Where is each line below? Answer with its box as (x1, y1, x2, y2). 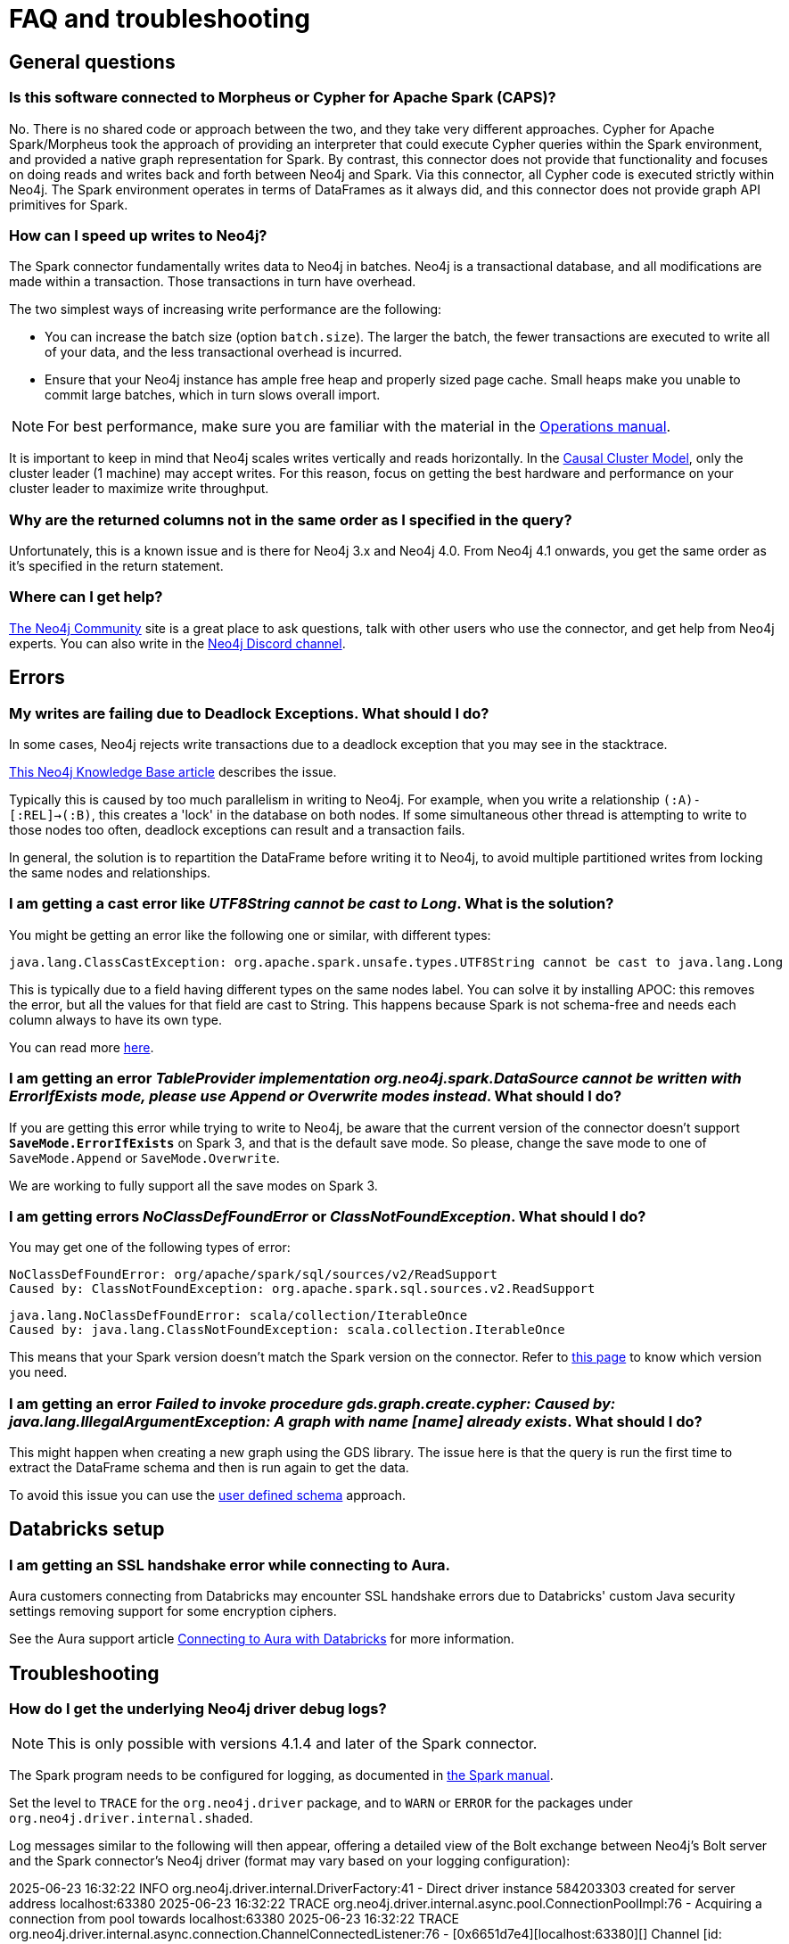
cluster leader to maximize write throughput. (9, 481, 269, 497)
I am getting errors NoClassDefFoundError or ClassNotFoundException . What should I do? (9, 1207, 646, 1225)
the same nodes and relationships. (9, 865, 211, 881)
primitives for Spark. (9, 196, 128, 212)
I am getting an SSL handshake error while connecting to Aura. (9, 1555, 451, 1574)
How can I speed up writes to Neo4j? (9, 226, 267, 244)
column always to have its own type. (9, 1011, 222, 1027)
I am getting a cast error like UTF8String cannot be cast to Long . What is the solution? (9, 894, 614, 913)
